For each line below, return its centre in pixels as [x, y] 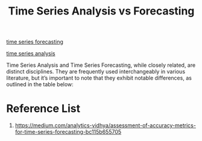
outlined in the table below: [40, 84]
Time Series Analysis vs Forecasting [101, 11]
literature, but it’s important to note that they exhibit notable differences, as [99, 78]
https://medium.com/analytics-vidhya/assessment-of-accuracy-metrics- [105, 125]
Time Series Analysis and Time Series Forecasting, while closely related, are [101, 65]
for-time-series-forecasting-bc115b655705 [68, 132]
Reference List [43, 109]
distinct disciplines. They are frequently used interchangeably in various [96, 72]
